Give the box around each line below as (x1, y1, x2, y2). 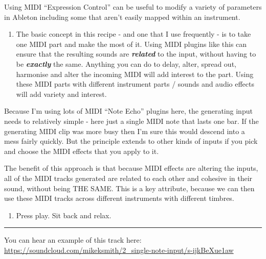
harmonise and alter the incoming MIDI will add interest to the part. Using (16, 68, 254, 79)
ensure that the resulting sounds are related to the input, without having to (16, 48, 256, 59)
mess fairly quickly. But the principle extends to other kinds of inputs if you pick (4, 136, 258, 146)
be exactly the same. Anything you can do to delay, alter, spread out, (16, 58, 236, 69)
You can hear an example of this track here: (4, 235, 142, 245)
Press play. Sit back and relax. (16, 210, 112, 220)
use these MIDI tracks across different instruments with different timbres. (4, 193, 234, 203)
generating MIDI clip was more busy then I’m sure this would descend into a (4, 125, 245, 136)
